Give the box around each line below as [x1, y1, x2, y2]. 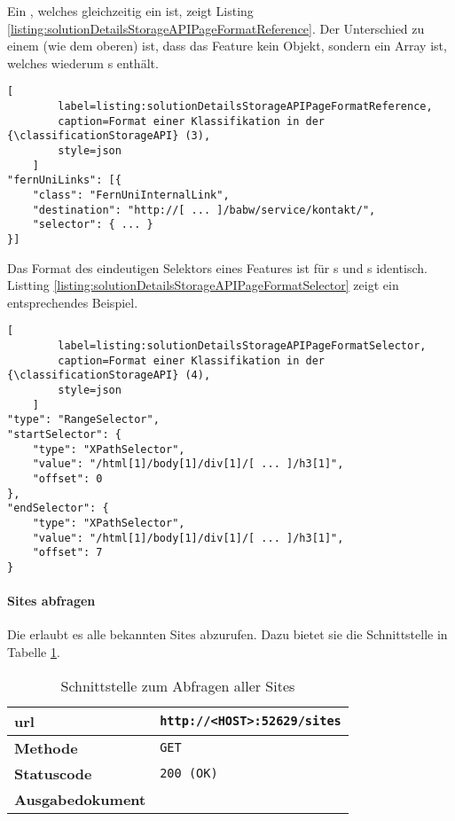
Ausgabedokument [14, 788, 146, 809]
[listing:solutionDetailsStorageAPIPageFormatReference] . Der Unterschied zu [7, 19, 425, 37]
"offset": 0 [32, 472, 103, 485]
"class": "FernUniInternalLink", [32, 188, 230, 201]
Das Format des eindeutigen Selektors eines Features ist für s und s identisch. [7, 258, 428, 277]
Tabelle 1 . [7, 642, 60, 661]
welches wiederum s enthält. [7, 53, 159, 72]
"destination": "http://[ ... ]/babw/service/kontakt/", [32, 203, 376, 216]
